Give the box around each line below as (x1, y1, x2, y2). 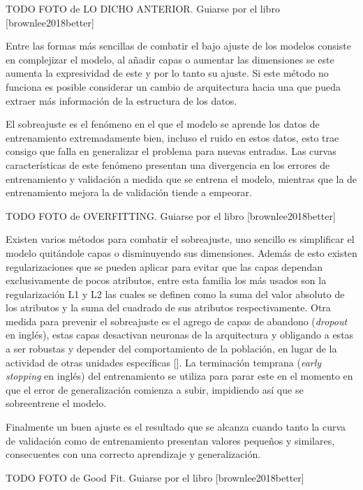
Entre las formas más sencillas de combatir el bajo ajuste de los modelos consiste (6, 38, 351, 53)
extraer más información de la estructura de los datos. (6, 93, 237, 107)
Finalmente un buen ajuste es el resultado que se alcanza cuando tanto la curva (6, 420, 346, 434)
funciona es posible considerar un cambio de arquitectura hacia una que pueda (6, 79, 341, 94)
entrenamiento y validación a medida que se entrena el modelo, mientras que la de (6, 171, 357, 186)
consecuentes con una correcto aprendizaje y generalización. (6, 447, 261, 461)
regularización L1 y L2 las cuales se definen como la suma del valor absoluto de (6, 286, 345, 301)
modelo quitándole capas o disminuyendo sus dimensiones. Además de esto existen (6, 245, 357, 260)
